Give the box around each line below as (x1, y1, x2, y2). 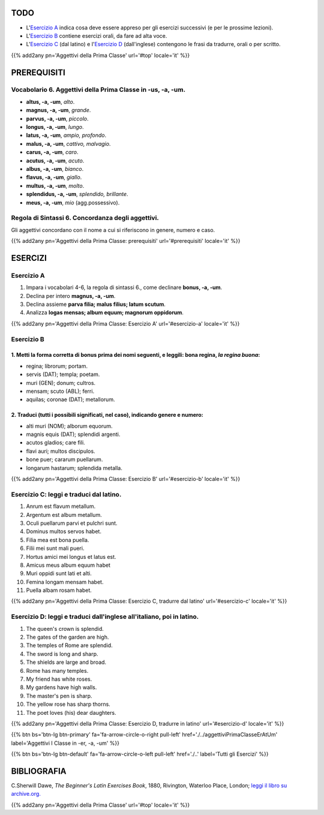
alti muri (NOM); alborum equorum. (26, 422, 113, 429)
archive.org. (11, 790, 41, 798)
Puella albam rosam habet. (26, 587, 92, 594)
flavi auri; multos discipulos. (26, 447, 95, 455)
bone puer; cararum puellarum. (26, 456, 103, 463)
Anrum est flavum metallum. (26, 503, 96, 510)
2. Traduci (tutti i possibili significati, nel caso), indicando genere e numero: (11, 411, 203, 419)
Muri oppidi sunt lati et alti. (26, 570, 92, 577)
